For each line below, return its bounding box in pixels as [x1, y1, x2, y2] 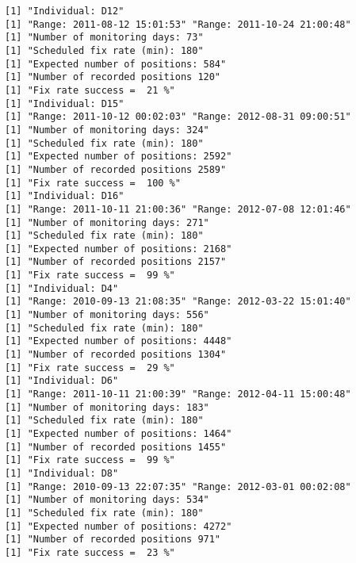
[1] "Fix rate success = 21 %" [5, 84, 175, 96]
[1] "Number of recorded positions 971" [5, 534, 221, 546]
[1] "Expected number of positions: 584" [5, 58, 227, 70]
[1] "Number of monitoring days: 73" [5, 32, 204, 44]
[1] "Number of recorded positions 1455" [5, 441, 227, 453]
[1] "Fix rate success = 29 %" [5, 362, 175, 373]
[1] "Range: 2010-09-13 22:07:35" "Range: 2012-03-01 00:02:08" [5, 481, 351, 492]
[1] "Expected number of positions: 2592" [5, 151, 232, 163]
